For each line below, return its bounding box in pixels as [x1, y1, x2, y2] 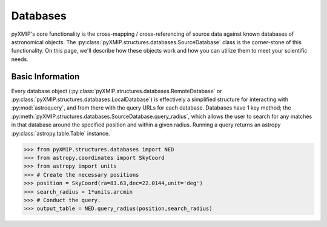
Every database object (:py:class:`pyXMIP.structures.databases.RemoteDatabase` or [11, 87, 222, 94]
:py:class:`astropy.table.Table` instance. [11, 130, 110, 137]
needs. [11, 55, 28, 63]
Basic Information [11, 71, 80, 82]
